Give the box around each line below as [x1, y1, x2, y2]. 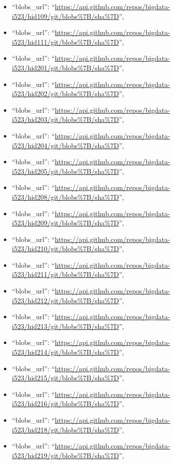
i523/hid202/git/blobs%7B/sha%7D [12, 88, 119, 99]
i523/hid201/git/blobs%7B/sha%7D [12, 62, 119, 72]
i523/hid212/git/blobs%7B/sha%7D [12, 295, 119, 305]
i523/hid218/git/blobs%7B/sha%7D [12, 424, 119, 434]
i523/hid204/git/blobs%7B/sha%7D [12, 140, 119, 150]
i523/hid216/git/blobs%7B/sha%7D [12, 398, 119, 409]
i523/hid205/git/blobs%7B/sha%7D [12, 166, 119, 176]
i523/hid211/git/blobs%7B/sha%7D [12, 269, 119, 279]
